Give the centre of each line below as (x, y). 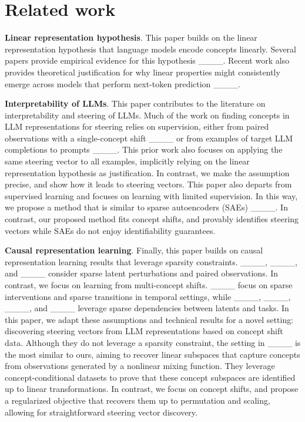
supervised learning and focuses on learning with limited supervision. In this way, (151, 195)
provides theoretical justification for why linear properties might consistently (143, 72)
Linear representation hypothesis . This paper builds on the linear (131, 37)
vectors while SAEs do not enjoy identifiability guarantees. (110, 230)
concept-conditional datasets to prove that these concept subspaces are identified (150, 377)
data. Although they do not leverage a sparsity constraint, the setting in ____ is (153, 342)
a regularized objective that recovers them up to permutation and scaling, (138, 400)
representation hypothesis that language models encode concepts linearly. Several (150, 49)
